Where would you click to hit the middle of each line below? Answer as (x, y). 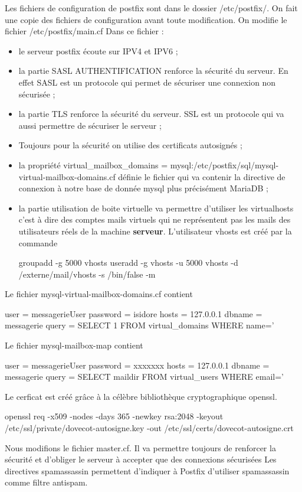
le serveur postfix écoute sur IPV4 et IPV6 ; (98, 50)
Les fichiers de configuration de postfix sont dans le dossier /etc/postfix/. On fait (151, 8)
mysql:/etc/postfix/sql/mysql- (224, 164)
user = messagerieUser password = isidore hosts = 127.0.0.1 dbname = (134, 313)
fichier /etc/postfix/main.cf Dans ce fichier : (84, 31)
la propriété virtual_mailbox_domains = (93, 164)
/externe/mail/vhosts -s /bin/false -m (87, 274)
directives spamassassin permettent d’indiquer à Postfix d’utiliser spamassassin (147, 470)
